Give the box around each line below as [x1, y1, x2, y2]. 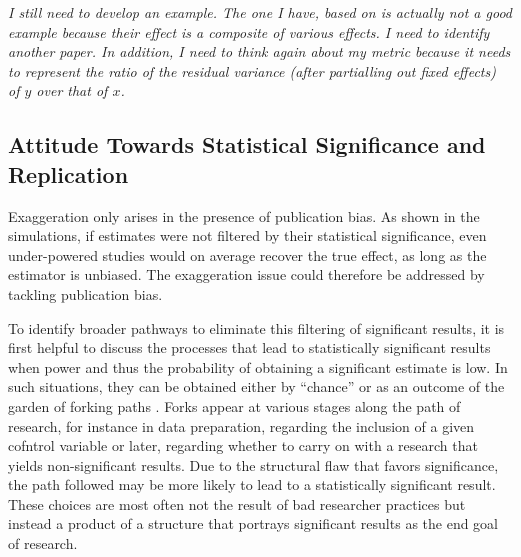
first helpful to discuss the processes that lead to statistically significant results [8, 337, 491, 358]
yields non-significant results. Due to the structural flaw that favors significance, [8, 454, 499, 475]
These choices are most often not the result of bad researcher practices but [8, 493, 466, 514]
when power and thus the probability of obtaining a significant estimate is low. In [8, 356, 508, 377]
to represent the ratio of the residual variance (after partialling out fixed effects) [8, 60, 496, 81]
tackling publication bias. [8, 283, 163, 304]
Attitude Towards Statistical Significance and [8, 129, 486, 160]
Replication [8, 158, 129, 189]
